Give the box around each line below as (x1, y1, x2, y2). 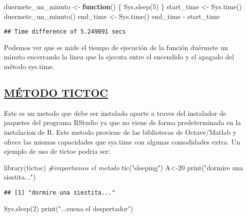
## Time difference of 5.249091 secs (4, 28, 126, 36)
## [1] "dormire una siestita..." (4, 189, 116, 196)
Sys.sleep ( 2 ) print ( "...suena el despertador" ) (4, 203, 133, 213)
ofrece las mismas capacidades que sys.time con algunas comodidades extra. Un (4, 136, 240, 146)
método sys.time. (4, 61, 54, 72)
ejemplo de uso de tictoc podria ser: (4, 146, 110, 156)
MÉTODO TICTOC (4, 85, 108, 100)
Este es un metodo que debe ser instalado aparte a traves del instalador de (4, 108, 227, 118)
